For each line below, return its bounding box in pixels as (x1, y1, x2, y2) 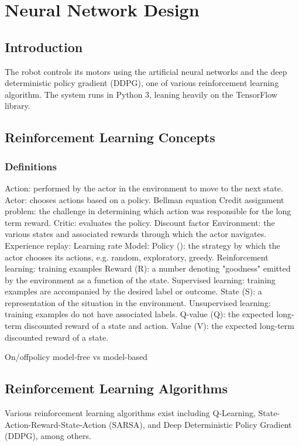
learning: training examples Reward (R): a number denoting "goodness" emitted (5, 262, 291, 275)
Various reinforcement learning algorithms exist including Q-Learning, (5, 407, 256, 419)
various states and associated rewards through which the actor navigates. (5, 228, 267, 240)
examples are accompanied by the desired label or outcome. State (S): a (5, 285, 262, 297)
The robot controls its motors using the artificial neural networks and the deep (5, 65, 287, 77)
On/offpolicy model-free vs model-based (5, 351, 148, 363)
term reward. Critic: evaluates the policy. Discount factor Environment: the (5, 216, 275, 228)
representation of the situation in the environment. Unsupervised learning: (5, 296, 271, 308)
